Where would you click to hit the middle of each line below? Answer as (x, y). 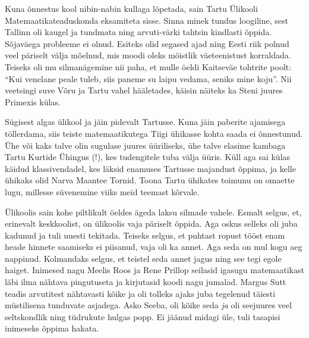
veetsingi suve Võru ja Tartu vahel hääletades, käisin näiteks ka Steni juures (144, 90)
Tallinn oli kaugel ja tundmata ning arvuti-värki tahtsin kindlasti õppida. (138, 32)
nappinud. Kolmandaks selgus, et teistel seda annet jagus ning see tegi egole (143, 258)
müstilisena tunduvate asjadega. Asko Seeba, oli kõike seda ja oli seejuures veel (148, 305)
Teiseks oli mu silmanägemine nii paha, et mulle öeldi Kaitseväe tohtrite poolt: (148, 66)
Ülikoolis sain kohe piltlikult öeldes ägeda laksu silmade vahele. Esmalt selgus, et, (153, 212)
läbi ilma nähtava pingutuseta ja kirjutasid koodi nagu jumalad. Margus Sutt (146, 282)
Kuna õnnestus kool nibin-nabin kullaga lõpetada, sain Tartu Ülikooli (131, 8)
